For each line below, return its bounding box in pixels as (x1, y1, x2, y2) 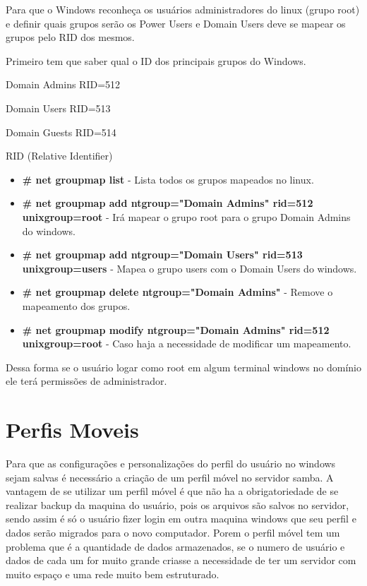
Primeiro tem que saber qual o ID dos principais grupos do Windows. (6, 53, 306, 68)
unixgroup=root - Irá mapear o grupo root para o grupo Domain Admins (22, 209, 351, 224)
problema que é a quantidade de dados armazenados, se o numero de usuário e (6, 539, 345, 554)
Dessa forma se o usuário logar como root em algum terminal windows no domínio (6, 359, 361, 374)
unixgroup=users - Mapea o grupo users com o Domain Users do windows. (22, 261, 357, 275)
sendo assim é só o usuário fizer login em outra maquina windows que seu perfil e (6, 511, 356, 526)
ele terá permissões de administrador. (6, 373, 167, 388)
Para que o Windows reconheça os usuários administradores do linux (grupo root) (6, 2, 360, 16)
